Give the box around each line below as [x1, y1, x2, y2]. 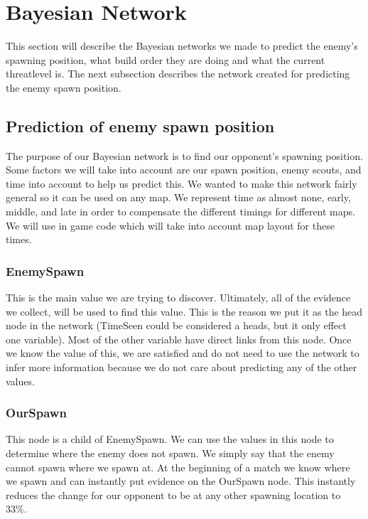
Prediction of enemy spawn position [6, 114, 275, 137]
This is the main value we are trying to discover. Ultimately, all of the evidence [6, 290, 351, 305]
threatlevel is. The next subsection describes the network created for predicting [6, 66, 350, 81]
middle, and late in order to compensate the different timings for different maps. [6, 204, 355, 219]
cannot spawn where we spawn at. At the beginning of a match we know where [6, 459, 350, 474]
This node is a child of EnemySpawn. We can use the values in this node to [6, 432, 334, 446]
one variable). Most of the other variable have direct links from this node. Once [6, 331, 352, 346]
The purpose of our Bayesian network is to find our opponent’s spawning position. [6, 148, 363, 163]
